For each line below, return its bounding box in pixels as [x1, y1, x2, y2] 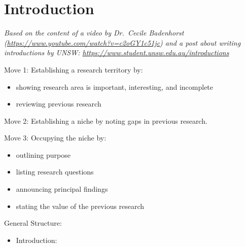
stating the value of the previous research [16, 200, 145, 211]
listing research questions [16, 166, 94, 177]
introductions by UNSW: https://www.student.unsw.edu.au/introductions [4, 47, 229, 58]
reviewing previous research [16, 98, 101, 109]
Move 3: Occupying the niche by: [4, 132, 107, 143]
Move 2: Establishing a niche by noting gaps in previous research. [4, 115, 207, 126]
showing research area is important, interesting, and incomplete [16, 81, 214, 92]
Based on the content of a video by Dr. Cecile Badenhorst [4, 27, 184, 38]
